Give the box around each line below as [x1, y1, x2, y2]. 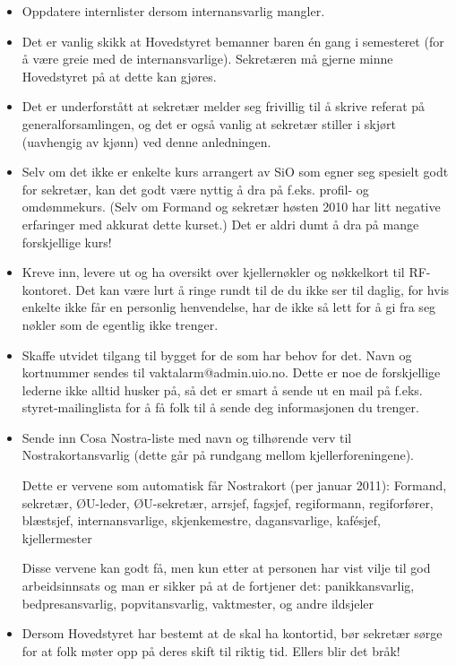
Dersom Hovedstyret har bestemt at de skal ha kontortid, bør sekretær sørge [22, 624, 443, 643]
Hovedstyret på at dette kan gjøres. [22, 66, 217, 85]
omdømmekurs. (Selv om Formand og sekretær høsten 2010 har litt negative [22, 197, 441, 216]
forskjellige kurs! [22, 232, 112, 251]
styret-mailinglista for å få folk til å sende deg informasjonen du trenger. [22, 398, 419, 417]
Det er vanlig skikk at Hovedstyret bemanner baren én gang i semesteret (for [22, 31, 444, 50]
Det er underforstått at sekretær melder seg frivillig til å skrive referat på [22, 97, 426, 116]
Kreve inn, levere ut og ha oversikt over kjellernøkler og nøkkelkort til [22, 263, 405, 281]
